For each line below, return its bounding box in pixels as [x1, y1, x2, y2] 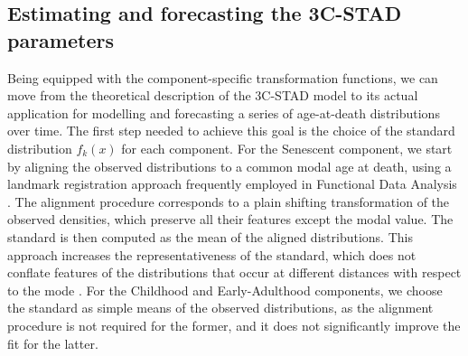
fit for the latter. [7, 333, 98, 352]
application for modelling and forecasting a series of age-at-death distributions [7, 103, 440, 122]
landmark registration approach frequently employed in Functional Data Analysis [7, 174, 457, 193]
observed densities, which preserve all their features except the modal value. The [7, 210, 454, 229]
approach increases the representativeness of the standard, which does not [7, 245, 417, 264]
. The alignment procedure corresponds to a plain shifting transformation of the [7, 192, 450, 211]
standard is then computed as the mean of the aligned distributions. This [7, 227, 413, 246]
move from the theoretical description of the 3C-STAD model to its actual [7, 86, 418, 105]
